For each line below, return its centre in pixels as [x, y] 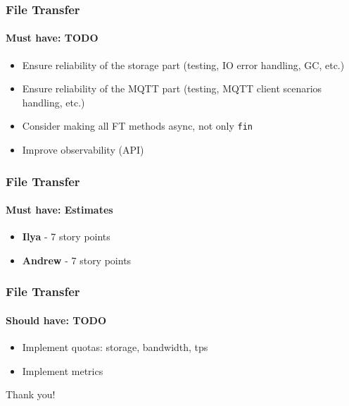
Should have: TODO [56, 320]
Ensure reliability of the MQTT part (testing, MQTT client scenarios [172, 88]
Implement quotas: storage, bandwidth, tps [115, 347]
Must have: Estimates [59, 210]
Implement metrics [63, 370]
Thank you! [31, 394]
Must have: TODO [52, 38]
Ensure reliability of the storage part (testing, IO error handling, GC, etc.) [183, 64]
